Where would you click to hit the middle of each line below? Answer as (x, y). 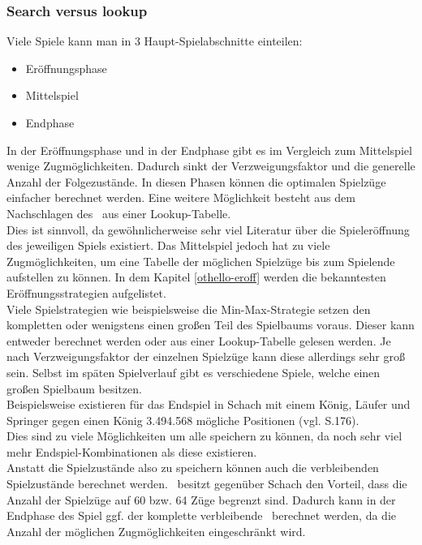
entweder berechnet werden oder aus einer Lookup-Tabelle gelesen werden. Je (199, 340)
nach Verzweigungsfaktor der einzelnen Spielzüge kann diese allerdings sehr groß (206, 356)
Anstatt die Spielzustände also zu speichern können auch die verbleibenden (193, 468)
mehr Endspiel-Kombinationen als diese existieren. (132, 451)
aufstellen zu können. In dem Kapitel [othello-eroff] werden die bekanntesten (196, 277)
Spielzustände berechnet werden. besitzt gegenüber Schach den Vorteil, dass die (207, 484)
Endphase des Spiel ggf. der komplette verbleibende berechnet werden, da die (202, 515)
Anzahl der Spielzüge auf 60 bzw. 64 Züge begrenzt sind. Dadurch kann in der (201, 499)
